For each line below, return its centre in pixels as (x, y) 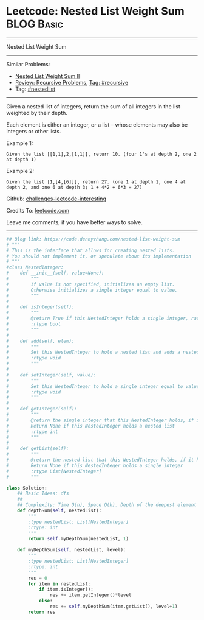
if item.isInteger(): (66, 590)
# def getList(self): (38, 449)
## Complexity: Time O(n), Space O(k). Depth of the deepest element (107, 505)
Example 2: (20, 171)
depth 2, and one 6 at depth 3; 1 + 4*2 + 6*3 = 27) (74, 187)
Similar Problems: (28, 64)
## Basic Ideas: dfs (43, 494)
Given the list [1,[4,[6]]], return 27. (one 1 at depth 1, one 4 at (96, 182)
